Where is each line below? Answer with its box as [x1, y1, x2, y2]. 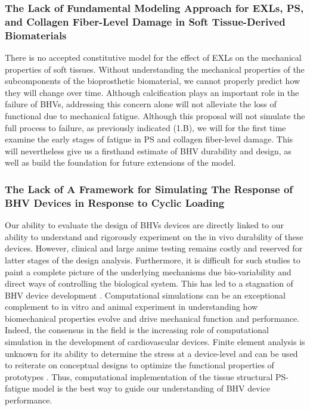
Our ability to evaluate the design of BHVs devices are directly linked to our [5, 219, 284, 231]
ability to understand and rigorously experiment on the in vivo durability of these [5, 230, 303, 243]
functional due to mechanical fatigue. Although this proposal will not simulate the [5, 110, 305, 122]
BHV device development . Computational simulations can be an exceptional [5, 288, 286, 301]
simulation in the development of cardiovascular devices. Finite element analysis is [5, 336, 305, 348]
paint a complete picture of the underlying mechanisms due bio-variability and [5, 265, 292, 278]
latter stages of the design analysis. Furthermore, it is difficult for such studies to [5, 253, 300, 266]
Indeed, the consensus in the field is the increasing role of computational [5, 324, 269, 336]
